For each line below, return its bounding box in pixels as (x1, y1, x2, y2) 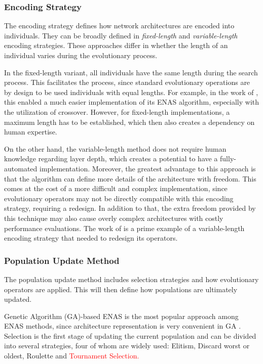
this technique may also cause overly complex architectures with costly (4, 212, 223, 223)
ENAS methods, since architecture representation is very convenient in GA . (4, 321, 241, 331)
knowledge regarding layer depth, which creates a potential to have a (4, 153, 218, 164)
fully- (220, 153, 236, 164)
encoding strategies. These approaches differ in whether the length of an (4, 40, 228, 51)
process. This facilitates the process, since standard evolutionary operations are (4, 77, 250, 87)
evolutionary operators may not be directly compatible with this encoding (4, 193, 234, 203)
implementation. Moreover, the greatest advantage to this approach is (39, 163, 256, 173)
